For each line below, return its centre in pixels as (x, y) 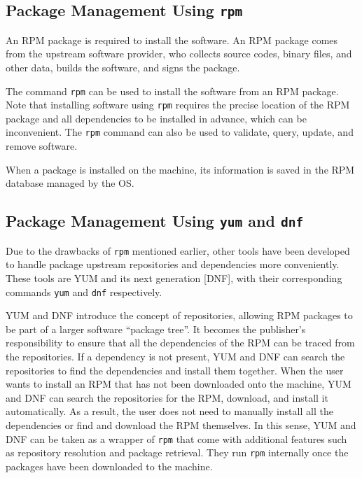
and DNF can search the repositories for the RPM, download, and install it (167, 397)
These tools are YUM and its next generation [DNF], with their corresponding (174, 277)
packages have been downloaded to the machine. (109, 466)
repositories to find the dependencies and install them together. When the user (175, 370)
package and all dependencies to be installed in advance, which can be (156, 118)
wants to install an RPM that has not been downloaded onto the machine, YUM (179, 384)
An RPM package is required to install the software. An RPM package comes (172, 40)
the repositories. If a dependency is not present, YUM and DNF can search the (175, 356)
